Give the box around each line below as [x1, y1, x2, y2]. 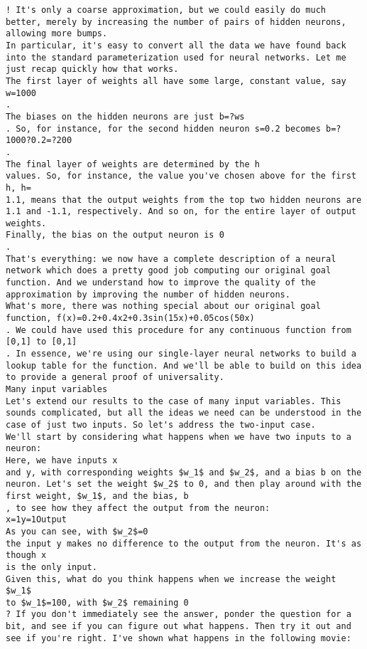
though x [6, 550, 47, 561]
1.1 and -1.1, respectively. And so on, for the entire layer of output [6, 206, 356, 217]
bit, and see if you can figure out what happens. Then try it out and [6, 621, 351, 632]
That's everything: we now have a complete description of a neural [6, 253, 336, 264]
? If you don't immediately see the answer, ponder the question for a [6, 609, 351, 620]
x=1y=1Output [6, 515, 67, 525]
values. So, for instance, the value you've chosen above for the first [6, 171, 356, 181]
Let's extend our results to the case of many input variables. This [6, 396, 341, 406]
